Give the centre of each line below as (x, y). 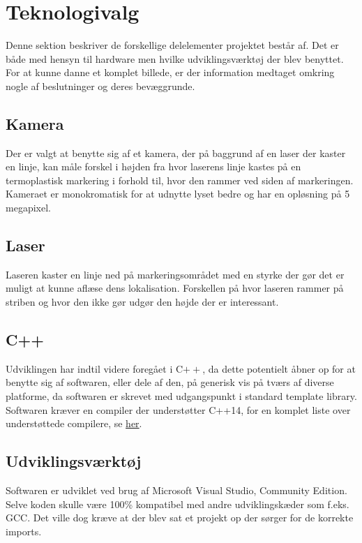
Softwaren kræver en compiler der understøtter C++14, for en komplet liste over (178, 409)
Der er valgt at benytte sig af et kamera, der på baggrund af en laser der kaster (176, 153)
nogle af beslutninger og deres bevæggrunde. (100, 85)
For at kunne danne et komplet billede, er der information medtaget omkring (170, 72)
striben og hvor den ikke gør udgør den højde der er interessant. (142, 302)
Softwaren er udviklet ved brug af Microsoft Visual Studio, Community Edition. (176, 490)
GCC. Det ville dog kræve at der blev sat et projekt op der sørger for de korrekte (180, 518)
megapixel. (28, 208)
